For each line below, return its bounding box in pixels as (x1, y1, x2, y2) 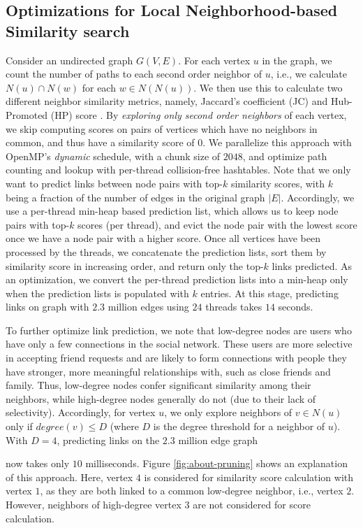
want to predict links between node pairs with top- (6, 176, 223, 190)
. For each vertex (178, 52, 251, 67)
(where (110, 419, 139, 434)
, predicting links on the (57, 432, 160, 447)
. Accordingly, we (281, 190, 355, 204)
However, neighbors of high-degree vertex (6, 497, 181, 511)
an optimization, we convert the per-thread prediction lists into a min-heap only (6, 272, 348, 287)
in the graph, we (262, 52, 332, 67)
